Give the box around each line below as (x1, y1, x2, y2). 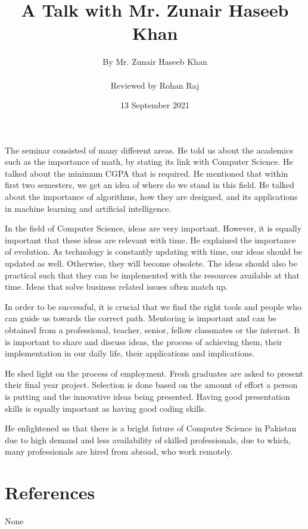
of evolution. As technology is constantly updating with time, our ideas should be (5, 245, 303, 258)
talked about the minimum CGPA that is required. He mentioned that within (5, 167, 288, 179)
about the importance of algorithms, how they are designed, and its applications (5, 190, 298, 203)
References (5, 480, 95, 505)
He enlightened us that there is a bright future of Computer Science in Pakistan (5, 422, 297, 434)
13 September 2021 (120, 99, 189, 111)
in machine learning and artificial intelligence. (5, 202, 172, 214)
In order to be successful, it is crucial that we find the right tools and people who (5, 300, 301, 312)
